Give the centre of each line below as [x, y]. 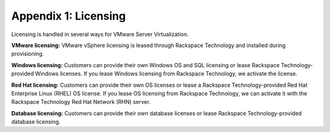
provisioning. [28, 54]
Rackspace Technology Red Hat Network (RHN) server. [81, 102]
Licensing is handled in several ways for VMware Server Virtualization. [100, 34]
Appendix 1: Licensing [68, 16]
